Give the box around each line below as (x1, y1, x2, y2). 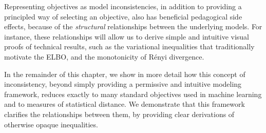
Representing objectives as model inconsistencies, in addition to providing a (4, 1, 242, 11)
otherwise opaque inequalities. (4, 119, 98, 129)
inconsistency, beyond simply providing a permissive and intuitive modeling (4, 79, 242, 89)
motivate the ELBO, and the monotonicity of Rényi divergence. (4, 51, 204, 62)
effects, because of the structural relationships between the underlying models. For (4, 21, 262, 32)
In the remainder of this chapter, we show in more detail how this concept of (4, 68, 245, 79)
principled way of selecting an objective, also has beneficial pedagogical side (4, 11, 242, 22)
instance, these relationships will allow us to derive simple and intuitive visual (4, 31, 250, 42)
